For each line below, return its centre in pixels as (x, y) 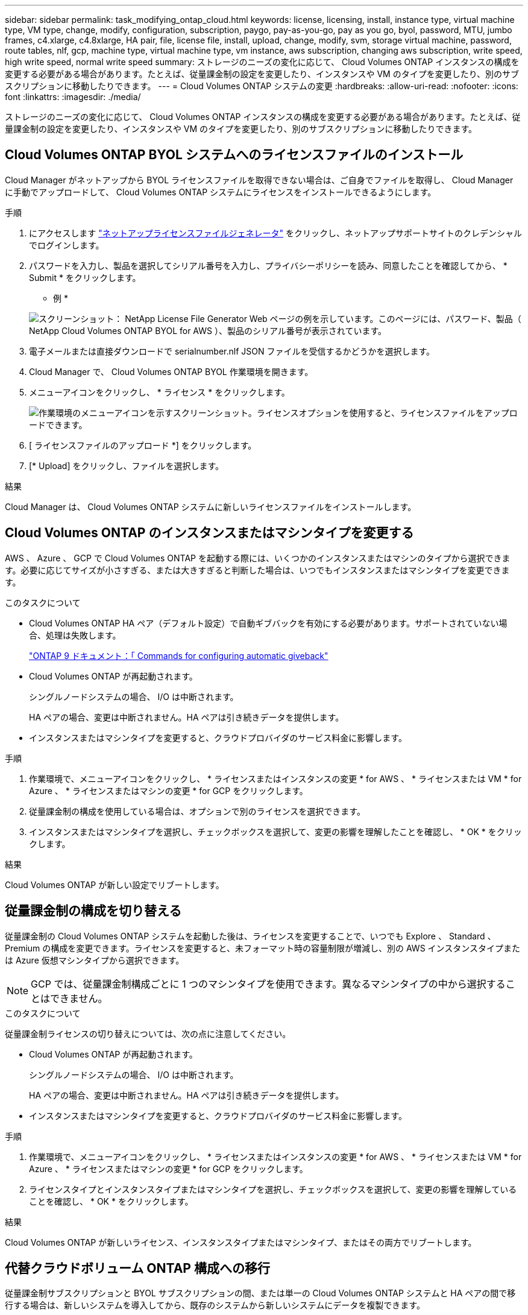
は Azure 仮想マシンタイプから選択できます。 (95, 960)
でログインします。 (67, 245)
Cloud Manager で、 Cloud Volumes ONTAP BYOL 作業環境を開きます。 (171, 371)
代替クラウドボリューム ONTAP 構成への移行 (137, 1268)
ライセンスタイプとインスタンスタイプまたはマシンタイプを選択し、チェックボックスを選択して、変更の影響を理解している (273, 1189)
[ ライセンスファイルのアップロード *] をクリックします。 (143, 445)
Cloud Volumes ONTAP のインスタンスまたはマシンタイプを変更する (209, 533)
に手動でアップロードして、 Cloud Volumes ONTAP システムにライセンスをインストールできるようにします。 (221, 192)
